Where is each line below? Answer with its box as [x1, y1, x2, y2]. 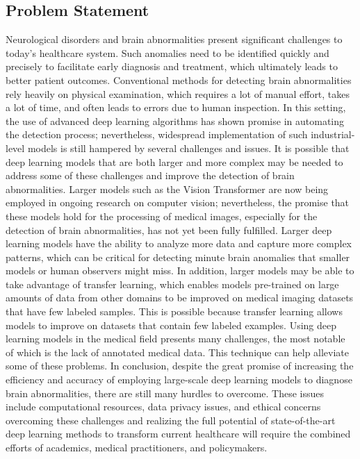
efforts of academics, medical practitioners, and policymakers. [6, 440, 268, 455]
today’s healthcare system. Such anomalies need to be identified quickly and [6, 45, 329, 60]
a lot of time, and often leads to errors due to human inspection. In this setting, [6, 100, 346, 115]
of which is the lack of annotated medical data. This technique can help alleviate [6, 344, 350, 359]
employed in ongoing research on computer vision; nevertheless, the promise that [6, 195, 350, 210]
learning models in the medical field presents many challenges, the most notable [6, 331, 345, 346]
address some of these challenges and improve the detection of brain [6, 168, 295, 183]
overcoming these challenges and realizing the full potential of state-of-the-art [6, 412, 336, 427]
